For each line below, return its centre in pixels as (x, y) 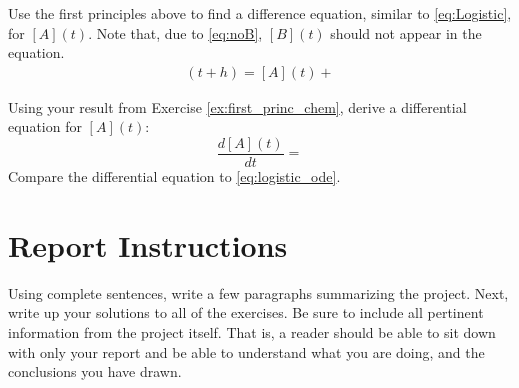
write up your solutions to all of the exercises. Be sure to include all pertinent (246, 312)
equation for (45, 126)
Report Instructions (148, 244)
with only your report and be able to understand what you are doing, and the (246, 351)
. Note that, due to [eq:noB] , (175, 32)
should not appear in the (406, 32)
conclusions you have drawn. (95, 371)
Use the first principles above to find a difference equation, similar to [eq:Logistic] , (260, 13)
